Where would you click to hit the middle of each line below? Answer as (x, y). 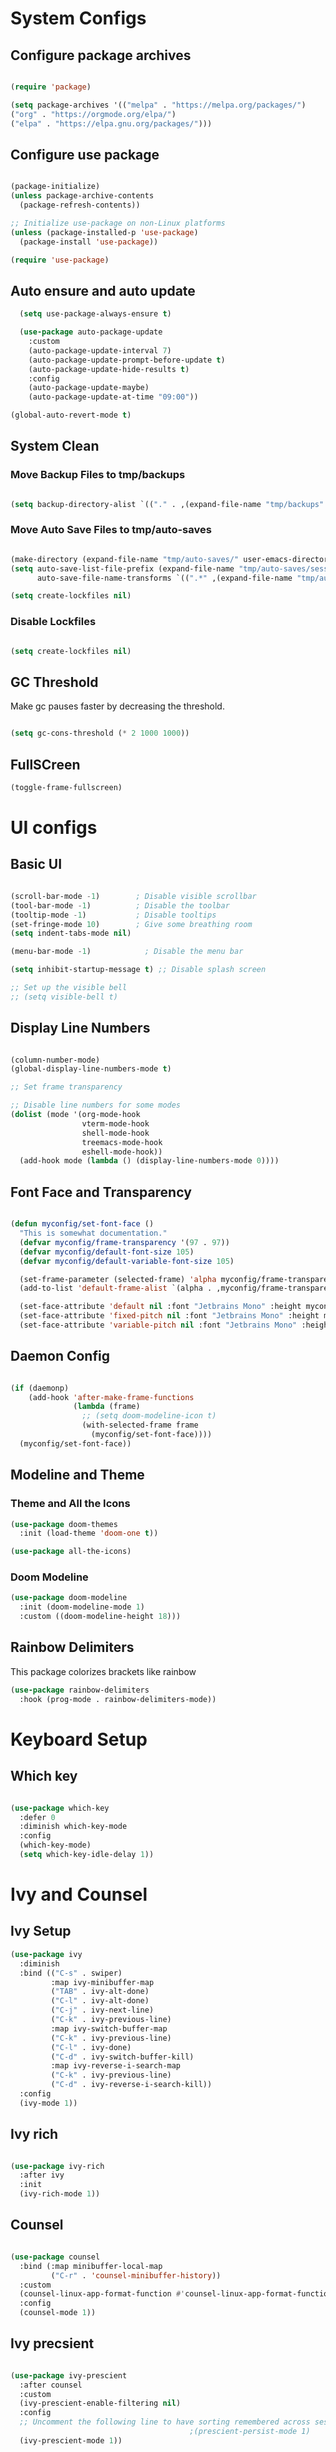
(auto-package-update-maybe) (89, 388)
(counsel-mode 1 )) (58, 2313)
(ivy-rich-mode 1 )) (60, 2194)
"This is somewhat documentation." (93, 1233)
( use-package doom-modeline (69, 1598)
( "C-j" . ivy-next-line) (102, 2010)
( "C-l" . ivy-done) (91, 2047)
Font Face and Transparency (101, 1192)
